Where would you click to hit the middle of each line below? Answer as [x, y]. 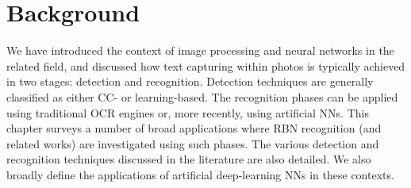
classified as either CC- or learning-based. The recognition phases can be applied [202, 96]
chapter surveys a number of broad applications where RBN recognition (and [194, 128]
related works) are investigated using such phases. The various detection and [193, 143]
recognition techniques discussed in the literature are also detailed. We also [189, 159]
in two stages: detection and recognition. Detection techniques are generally [190, 81]
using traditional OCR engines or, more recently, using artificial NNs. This [188, 112]
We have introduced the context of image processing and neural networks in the [200, 50]
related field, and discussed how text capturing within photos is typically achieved [206, 65]
